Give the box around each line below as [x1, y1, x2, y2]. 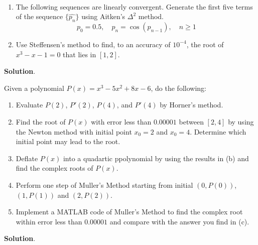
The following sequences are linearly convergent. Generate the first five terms [16, 1, 253, 12]
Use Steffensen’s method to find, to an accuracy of [16, 39, 171, 49]
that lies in [63, 49, 96, 59]
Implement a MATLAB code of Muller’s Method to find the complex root [16, 206, 243, 217]
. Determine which [190, 126, 246, 137]
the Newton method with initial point [16, 126, 132, 137]
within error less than [16, 216, 82, 226]
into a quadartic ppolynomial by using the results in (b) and [63, 153, 249, 163]
